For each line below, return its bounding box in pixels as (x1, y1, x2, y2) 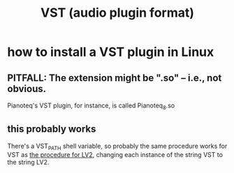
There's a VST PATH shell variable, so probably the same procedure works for (7, 142, 228, 151)
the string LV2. (7, 158, 50, 167)
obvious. (7, 82, 47, 95)
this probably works (7, 123, 96, 135)
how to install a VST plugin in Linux (7, 44, 214, 60)
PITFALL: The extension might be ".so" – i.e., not (7, 72, 222, 84)
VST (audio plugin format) (41, 5, 194, 21)
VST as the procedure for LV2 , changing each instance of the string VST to (7, 151, 224, 159)
